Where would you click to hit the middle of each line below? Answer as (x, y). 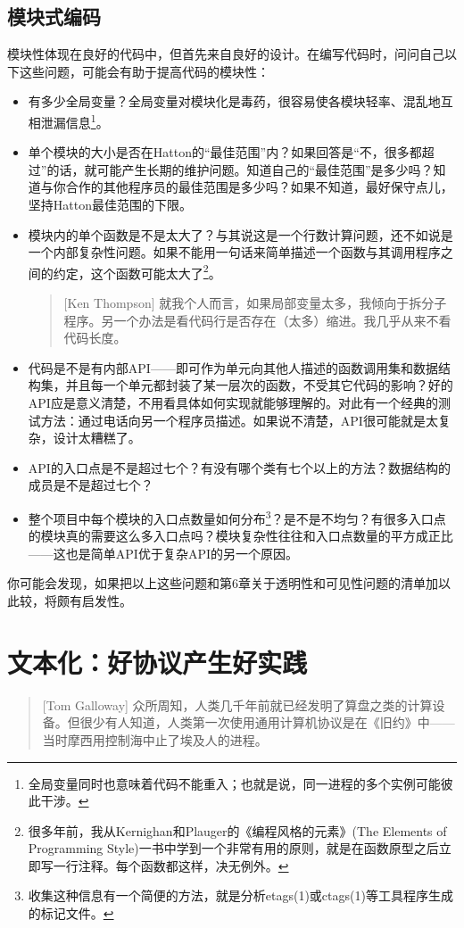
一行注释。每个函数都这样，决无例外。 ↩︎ (171, 865)
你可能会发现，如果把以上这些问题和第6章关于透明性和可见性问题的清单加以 (229, 583)
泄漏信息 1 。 (75, 120)
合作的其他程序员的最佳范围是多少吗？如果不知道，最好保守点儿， (259, 187)
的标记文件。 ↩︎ (71, 913)
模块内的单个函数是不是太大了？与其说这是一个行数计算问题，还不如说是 (240, 234)
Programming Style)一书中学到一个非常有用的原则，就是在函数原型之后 (233, 848)
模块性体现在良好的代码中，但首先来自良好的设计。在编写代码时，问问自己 (226, 54)
